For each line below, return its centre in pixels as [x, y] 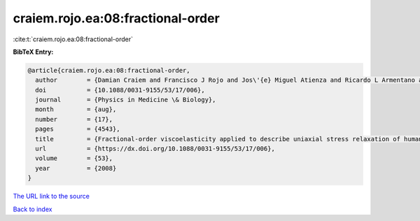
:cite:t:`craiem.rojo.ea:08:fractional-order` [73, 39]
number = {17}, [74, 119]
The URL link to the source [51, 197]
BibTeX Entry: [33, 52]
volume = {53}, [74, 158]
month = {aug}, [76, 109]
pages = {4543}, [78, 129]
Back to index [33, 209]
